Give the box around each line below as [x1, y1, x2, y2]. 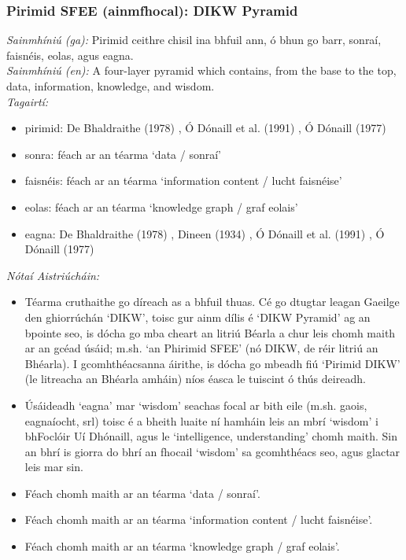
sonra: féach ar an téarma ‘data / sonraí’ [24, 146, 221, 162]
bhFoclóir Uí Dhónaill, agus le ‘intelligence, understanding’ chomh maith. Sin [24, 428, 397, 444]
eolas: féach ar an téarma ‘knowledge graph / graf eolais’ [24, 198, 298, 215]
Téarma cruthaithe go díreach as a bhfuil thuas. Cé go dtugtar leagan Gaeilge [24, 293, 400, 310]
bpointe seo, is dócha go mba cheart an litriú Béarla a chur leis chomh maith [24, 324, 396, 341]
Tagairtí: [6, 93, 49, 109]
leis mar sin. [24, 459, 83, 475]
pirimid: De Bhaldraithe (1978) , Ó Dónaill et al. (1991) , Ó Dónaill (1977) [24, 120, 386, 136]
